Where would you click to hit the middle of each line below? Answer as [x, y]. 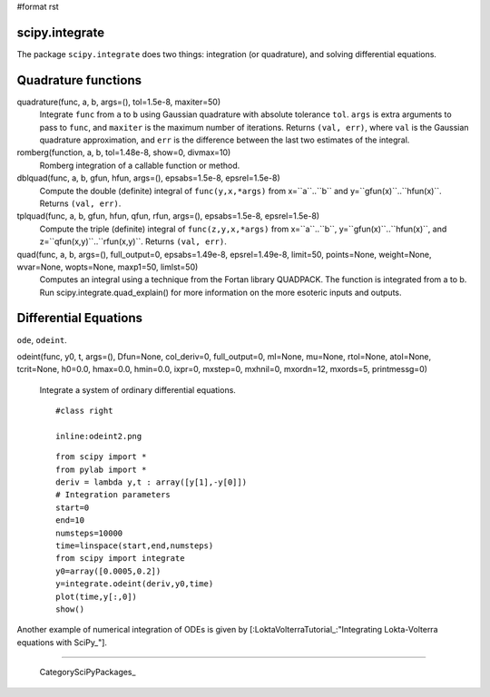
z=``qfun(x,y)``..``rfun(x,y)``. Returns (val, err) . [133, 241]
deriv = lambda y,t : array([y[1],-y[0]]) [152, 482]
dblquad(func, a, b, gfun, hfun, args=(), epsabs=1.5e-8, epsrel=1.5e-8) [148, 178]
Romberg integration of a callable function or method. [140, 165]
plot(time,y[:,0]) [97, 596]
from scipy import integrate [120, 559]
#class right [84, 411]
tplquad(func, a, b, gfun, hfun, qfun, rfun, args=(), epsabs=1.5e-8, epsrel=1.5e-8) [168, 216]
